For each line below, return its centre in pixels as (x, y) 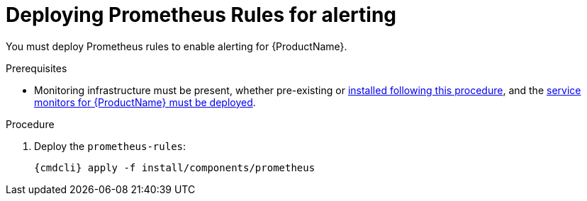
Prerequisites (37, 68)
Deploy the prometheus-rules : (110, 146)
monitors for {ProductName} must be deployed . (145, 102)
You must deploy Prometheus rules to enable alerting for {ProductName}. (177, 46)
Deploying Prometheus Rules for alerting (201, 15)
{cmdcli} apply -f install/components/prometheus (175, 167)
